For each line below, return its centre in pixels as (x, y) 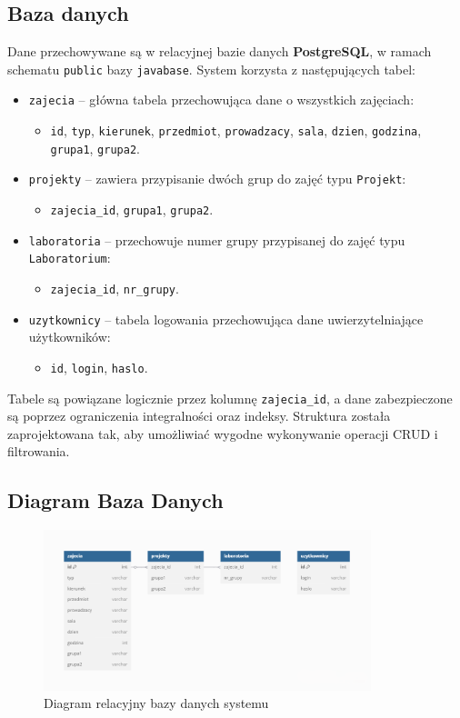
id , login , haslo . (99, 367)
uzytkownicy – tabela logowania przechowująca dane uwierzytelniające (226, 319)
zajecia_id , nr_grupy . (115, 289)
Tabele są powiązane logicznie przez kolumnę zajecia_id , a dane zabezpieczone (230, 398)
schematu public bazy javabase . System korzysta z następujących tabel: (212, 69)
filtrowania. (39, 451)
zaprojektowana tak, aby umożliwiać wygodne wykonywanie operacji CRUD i (223, 433)
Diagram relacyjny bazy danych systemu (156, 703)
